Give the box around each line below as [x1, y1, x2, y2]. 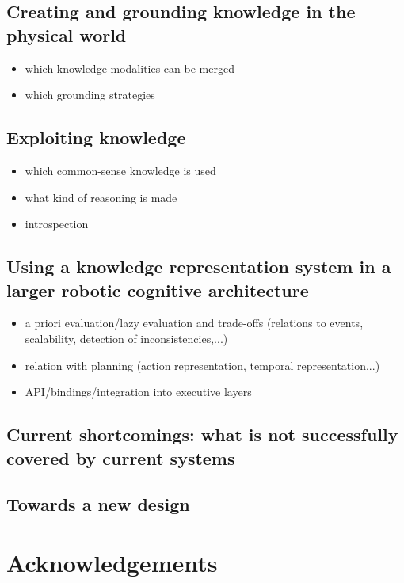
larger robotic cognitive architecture [6, 277, 309, 302]
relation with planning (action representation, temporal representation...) [25, 356, 380, 373]
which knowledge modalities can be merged [25, 59, 234, 76]
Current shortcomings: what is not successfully [6, 422, 398, 447]
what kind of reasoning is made [25, 189, 177, 205]
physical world [6, 22, 127, 47]
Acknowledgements [6, 546, 218, 578]
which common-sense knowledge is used [25, 162, 216, 178]
